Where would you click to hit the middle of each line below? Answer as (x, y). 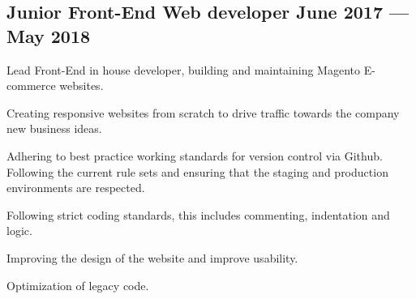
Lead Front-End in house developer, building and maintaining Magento (183, 69)
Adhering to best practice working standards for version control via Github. (195, 155)
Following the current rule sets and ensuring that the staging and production (197, 171)
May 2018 (49, 35)
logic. (19, 231)
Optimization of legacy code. (78, 285)
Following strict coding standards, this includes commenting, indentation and (198, 214)
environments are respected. (76, 188)
